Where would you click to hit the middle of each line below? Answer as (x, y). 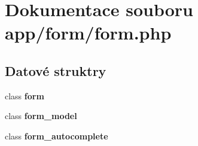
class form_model (41, 116)
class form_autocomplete (57, 136)
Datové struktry (56, 70)
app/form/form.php (88, 33)
